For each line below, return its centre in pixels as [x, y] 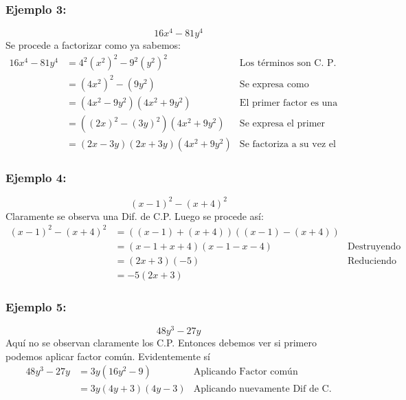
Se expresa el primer [282, 124]
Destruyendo [374, 246]
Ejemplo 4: [36, 177]
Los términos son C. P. [288, 64]
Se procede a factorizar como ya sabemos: [93, 45]
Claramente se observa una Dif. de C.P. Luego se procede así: [135, 215]
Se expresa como [274, 84]
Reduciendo [372, 261]
